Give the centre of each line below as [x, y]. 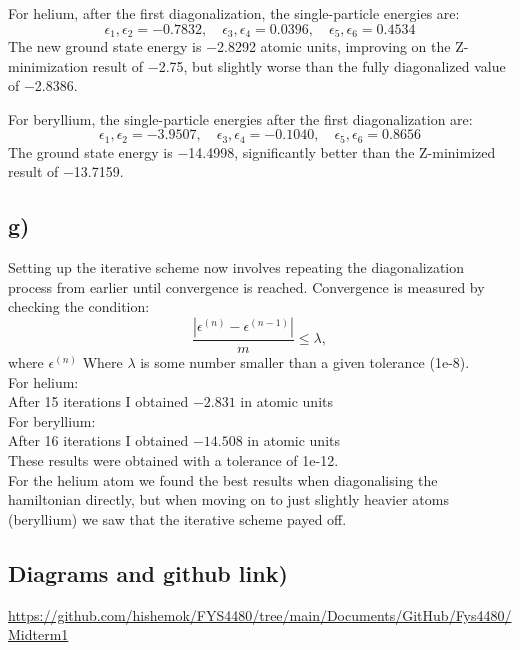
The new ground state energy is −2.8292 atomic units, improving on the [229, 46]
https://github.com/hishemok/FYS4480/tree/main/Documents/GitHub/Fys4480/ [260, 614]
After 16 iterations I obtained [98, 440]
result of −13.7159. [66, 171]
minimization [48, 65]
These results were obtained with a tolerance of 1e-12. [173, 460]
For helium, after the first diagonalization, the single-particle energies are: [234, 13]
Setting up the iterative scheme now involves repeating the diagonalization [236, 267]
